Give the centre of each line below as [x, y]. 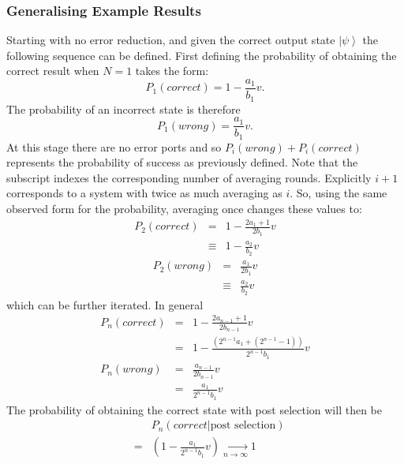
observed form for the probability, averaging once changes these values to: [184, 208]
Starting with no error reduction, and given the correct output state [171, 40]
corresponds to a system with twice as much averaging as [144, 193]
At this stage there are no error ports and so [114, 146]
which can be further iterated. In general [105, 304]
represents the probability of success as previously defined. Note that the [182, 162]
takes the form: [172, 71]
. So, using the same [339, 193]
